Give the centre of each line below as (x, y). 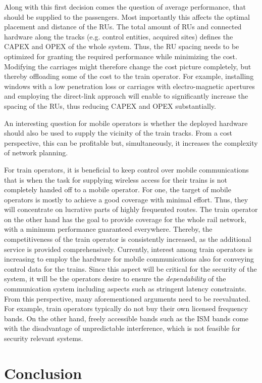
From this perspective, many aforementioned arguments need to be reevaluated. (127, 298)
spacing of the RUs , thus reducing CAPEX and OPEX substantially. (110, 105)
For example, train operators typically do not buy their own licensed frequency (126, 308)
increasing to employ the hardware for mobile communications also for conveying (129, 259)
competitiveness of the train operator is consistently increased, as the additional (128, 239)
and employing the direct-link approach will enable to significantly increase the (126, 96)
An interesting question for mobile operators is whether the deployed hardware (126, 123)
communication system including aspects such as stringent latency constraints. (125, 289)
